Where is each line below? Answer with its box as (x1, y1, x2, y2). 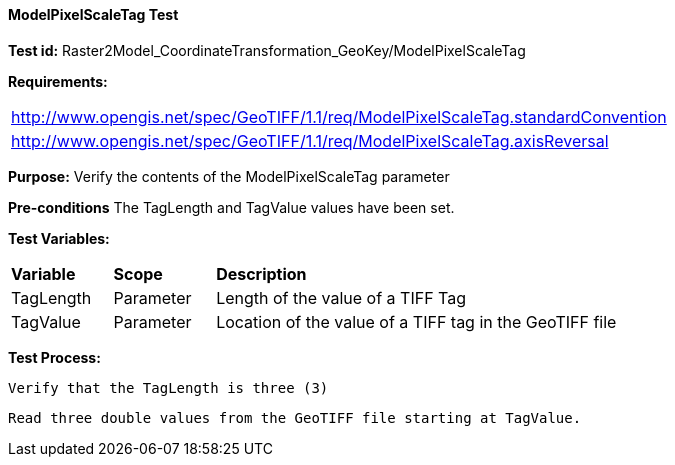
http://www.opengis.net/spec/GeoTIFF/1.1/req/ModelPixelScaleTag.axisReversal (11, 130, 609, 151)
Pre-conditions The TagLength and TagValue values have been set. (8, 198, 455, 216)
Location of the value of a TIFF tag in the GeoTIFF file (216, 311, 617, 332)
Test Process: (8, 348, 101, 366)
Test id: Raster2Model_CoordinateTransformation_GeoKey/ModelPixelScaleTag (8, 41, 526, 59)
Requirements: (8, 72, 108, 90)
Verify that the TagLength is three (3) (8, 379, 329, 396)
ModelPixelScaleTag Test (8, 6, 179, 23)
